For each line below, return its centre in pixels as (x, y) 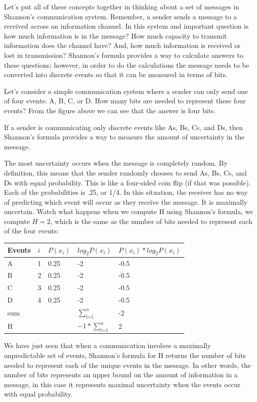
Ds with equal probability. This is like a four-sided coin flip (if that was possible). (128, 182)
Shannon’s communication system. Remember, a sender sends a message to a (121, 16)
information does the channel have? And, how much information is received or (122, 45)
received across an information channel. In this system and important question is (126, 26)
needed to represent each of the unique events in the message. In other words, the (128, 365)
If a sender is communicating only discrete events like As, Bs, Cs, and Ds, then (124, 127)
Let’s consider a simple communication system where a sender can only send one (126, 91)
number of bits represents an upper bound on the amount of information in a (121, 375)
